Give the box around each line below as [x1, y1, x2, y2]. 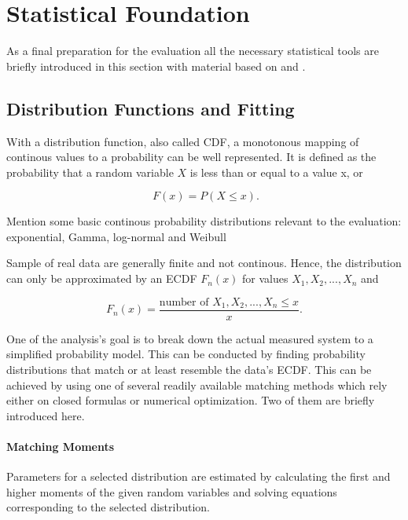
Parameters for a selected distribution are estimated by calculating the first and [6, 468, 391, 485]
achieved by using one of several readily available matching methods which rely [6, 376, 388, 393]
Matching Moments [6, 438, 115, 454]
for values [242, 270, 289, 287]
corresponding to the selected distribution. [6, 499, 210, 515]
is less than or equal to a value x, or [189, 163, 363, 180]
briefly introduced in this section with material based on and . [6, 57, 306, 74]
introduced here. [6, 407, 85, 423]
